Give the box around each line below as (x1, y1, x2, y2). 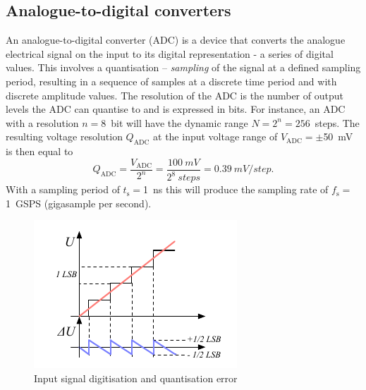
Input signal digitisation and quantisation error (34, 370, 238, 385)
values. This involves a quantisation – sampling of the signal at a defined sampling (6, 60, 361, 75)
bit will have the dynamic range (111, 115, 248, 130)
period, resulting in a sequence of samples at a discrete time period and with (6, 73, 337, 88)
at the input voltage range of (153, 129, 278, 144)
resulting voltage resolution (6, 129, 123, 144)
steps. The (315, 115, 360, 130)
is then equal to (6, 144, 73, 159)
